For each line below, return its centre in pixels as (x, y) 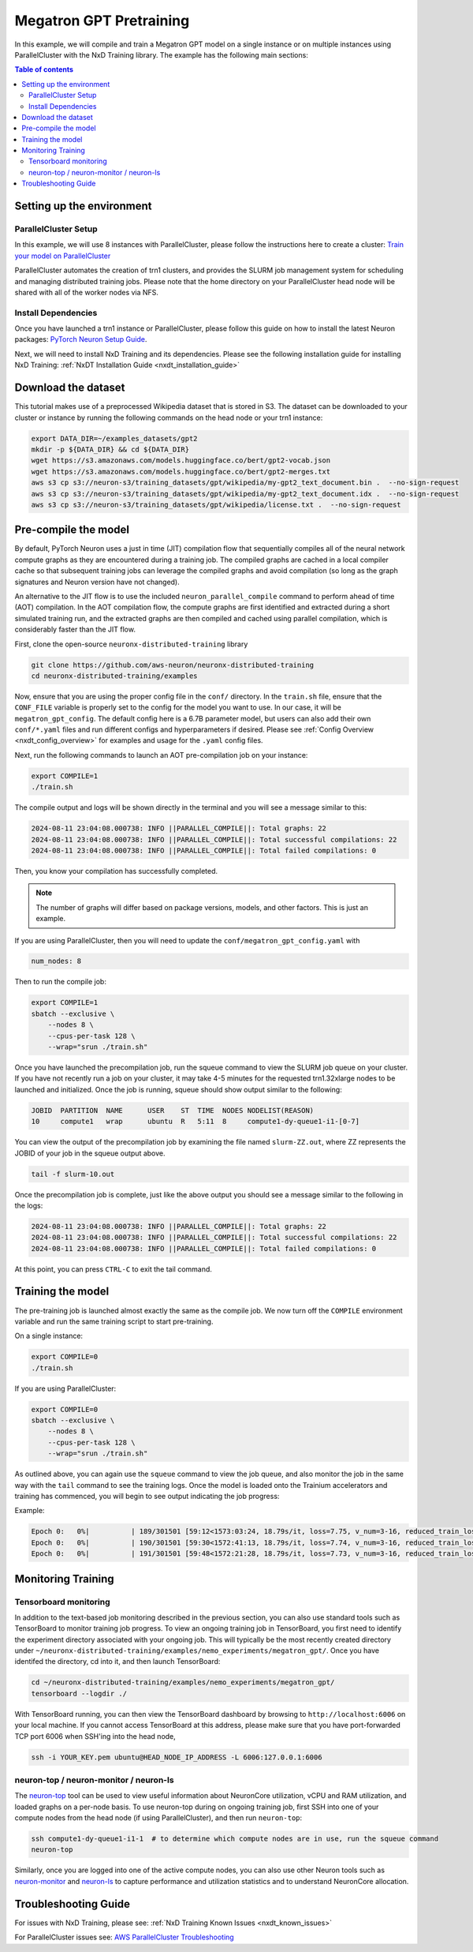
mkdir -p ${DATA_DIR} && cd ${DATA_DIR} (110, 449)
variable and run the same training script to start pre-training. (114, 1321)
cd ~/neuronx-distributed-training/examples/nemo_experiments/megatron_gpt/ (183, 1682)
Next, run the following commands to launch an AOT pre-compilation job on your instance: (161, 755)
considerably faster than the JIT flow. (75, 629)
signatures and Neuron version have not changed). (97, 582)
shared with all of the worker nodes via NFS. (87, 292)
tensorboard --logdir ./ (79, 1693)
